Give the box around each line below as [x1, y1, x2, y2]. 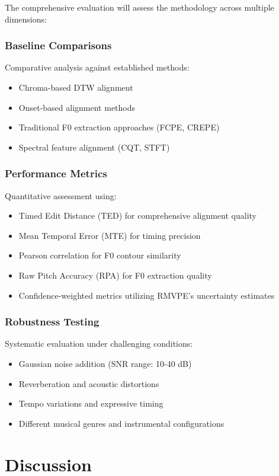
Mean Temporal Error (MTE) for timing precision [18, 229, 201, 241]
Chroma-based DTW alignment [18, 81, 133, 93]
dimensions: [5, 12, 47, 25]
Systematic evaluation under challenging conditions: [5, 337, 193, 350]
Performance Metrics [5, 166, 107, 181]
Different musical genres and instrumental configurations [18, 417, 225, 429]
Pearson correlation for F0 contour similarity [18, 249, 181, 261]
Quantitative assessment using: [5, 189, 117, 202]
